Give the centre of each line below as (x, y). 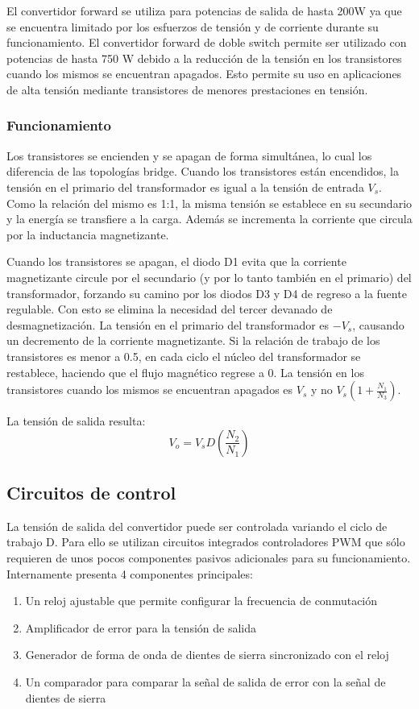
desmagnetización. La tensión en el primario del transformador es (168, 324)
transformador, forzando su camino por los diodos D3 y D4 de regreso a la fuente (207, 293)
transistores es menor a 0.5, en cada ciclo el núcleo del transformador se (184, 356)
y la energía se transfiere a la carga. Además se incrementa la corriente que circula (209, 219)
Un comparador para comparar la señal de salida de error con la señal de (205, 682)
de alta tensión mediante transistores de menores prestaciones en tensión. (187, 89)
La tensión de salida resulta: (76, 421)
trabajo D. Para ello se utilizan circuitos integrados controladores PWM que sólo (206, 542)
